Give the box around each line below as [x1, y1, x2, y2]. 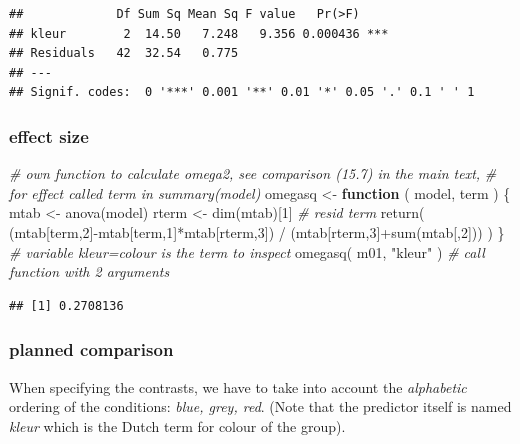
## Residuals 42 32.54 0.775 [9, 46, 239, 61]
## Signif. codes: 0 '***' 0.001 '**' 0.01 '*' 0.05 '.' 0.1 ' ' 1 [9, 85, 475, 100]
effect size [9, 123, 89, 148]
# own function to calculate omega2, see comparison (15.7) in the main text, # [9, 163, 497, 184]
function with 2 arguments [9, 261, 170, 282]
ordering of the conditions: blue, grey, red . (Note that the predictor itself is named [9, 396, 512, 417]
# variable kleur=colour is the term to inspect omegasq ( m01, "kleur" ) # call [9, 241, 485, 262]
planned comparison [9, 337, 174, 362]
